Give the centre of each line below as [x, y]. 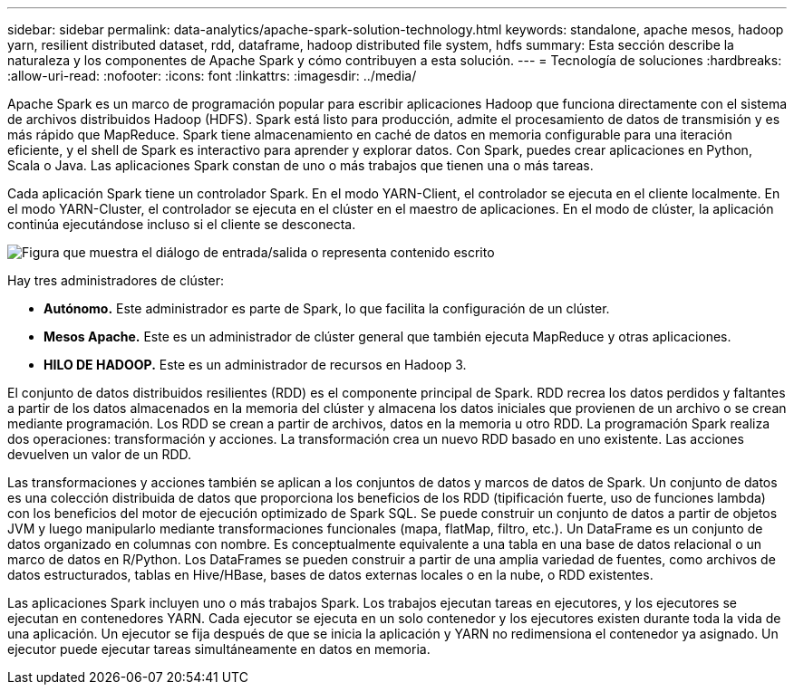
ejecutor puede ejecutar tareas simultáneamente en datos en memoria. [219, 649]
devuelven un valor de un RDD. [100, 454]
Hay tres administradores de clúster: [116, 280]
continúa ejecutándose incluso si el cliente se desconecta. [182, 224]
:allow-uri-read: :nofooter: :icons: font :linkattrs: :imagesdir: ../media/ [212, 76]
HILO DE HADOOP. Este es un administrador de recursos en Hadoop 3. [255, 365]
